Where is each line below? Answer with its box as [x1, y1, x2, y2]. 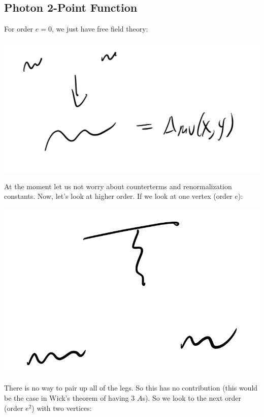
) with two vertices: [31, 402, 92, 413]
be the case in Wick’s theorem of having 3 [4, 393, 135, 403]
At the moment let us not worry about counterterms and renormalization [4, 181, 232, 191]
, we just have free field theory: [51, 23, 148, 34]
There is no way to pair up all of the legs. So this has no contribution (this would [4, 382, 258, 393]
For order [4, 23, 34, 34]
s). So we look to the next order [142, 393, 241, 403]
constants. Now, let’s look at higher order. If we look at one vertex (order [4, 191, 233, 201]
